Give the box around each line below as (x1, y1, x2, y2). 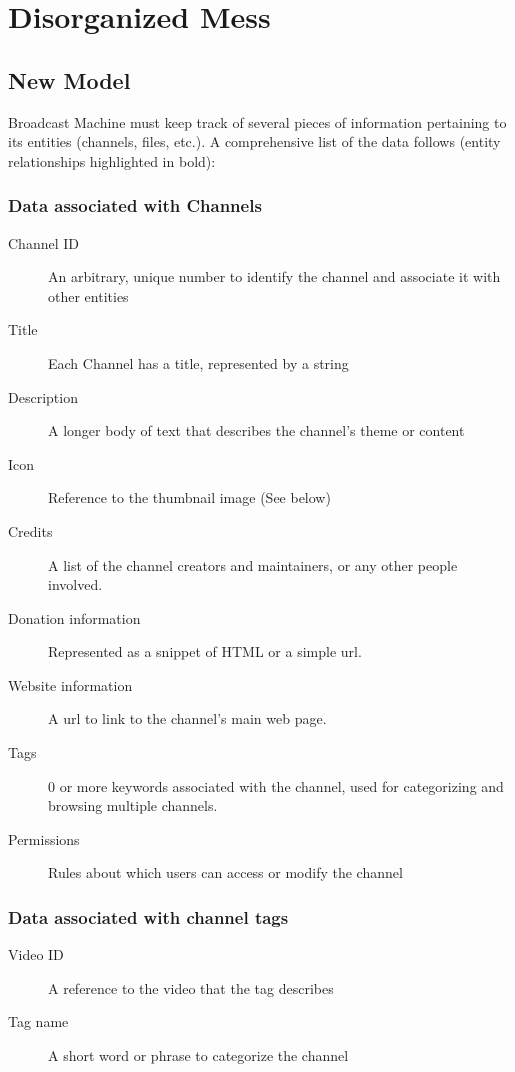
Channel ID (8, 232, 79, 253)
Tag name (8, 1011, 69, 1032)
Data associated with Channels (8, 193, 262, 218)
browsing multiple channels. (48, 795, 218, 816)
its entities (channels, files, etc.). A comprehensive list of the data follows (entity (8, 131, 501, 152)
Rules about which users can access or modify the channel (48, 862, 403, 883)
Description (8, 386, 78, 407)
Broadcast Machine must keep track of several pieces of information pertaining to (8, 111, 507, 132)
